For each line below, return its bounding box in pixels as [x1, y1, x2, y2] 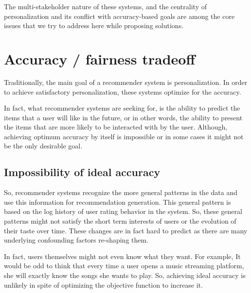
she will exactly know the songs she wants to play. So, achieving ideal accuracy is [4, 270, 246, 280]
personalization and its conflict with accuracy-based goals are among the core [4, 11, 235, 21]
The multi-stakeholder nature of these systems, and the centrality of [4, 1, 207, 11]
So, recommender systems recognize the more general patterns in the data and [4, 187, 237, 197]
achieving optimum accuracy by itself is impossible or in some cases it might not [4, 131, 244, 141]
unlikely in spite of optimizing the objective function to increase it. [4, 279, 203, 290]
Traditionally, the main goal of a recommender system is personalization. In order [4, 77, 248, 87]
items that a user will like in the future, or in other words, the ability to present [4, 112, 243, 122]
